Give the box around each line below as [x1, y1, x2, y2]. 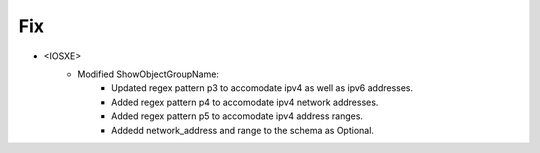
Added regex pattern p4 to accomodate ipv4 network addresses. [111, 96, 379, 108]
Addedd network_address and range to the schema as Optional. [111, 124, 375, 136]
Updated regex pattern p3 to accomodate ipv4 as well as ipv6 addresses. [111, 82, 414, 94]
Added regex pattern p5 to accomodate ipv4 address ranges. [111, 110, 364, 122]
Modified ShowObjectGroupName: [77, 68, 220, 80]
